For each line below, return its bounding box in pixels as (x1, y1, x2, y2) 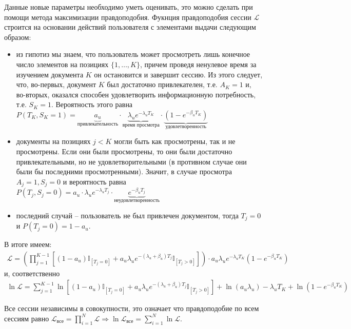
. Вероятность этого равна (51, 99, 133, 110)
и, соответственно (4, 268, 60, 278)
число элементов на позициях (16, 58, 109, 69)
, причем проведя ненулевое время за (140, 58, 257, 69)
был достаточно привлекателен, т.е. (107, 79, 218, 90)
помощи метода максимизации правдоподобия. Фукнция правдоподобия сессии (4, 11, 251, 22)
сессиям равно (4, 313, 49, 323)
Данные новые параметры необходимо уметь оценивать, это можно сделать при (4, 2, 253, 12)
